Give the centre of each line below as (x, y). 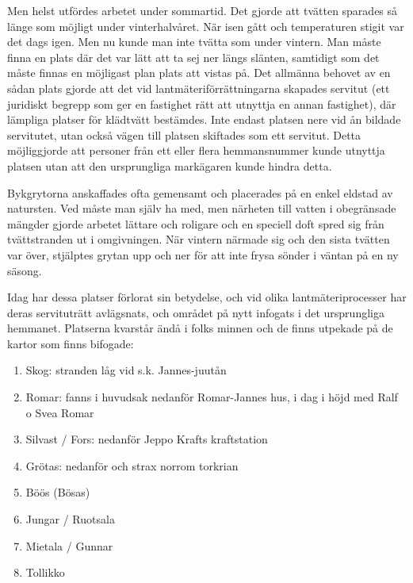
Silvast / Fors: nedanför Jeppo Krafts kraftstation (147, 439)
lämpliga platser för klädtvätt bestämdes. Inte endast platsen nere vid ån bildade (204, 119)
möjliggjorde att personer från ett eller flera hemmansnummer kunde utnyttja (196, 150)
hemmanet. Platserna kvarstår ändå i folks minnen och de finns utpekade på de (200, 328)
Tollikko (45, 572)
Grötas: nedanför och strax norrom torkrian (132, 465)
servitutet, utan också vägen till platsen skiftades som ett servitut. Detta (184, 134)
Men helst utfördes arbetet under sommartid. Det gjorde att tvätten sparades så (203, 10)
